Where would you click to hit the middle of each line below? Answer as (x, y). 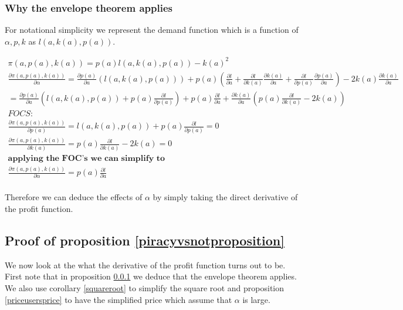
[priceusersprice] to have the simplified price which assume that (118, 299)
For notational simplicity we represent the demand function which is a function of (152, 30)
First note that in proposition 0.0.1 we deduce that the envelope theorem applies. (151, 276)
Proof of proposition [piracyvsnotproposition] (145, 240)
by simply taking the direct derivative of (225, 197)
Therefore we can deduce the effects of (74, 197)
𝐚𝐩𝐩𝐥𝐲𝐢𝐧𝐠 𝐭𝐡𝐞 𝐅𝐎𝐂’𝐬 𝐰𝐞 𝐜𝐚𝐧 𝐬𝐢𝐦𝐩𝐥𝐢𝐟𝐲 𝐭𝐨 (87, 158)
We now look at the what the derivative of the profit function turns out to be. (145, 264)
